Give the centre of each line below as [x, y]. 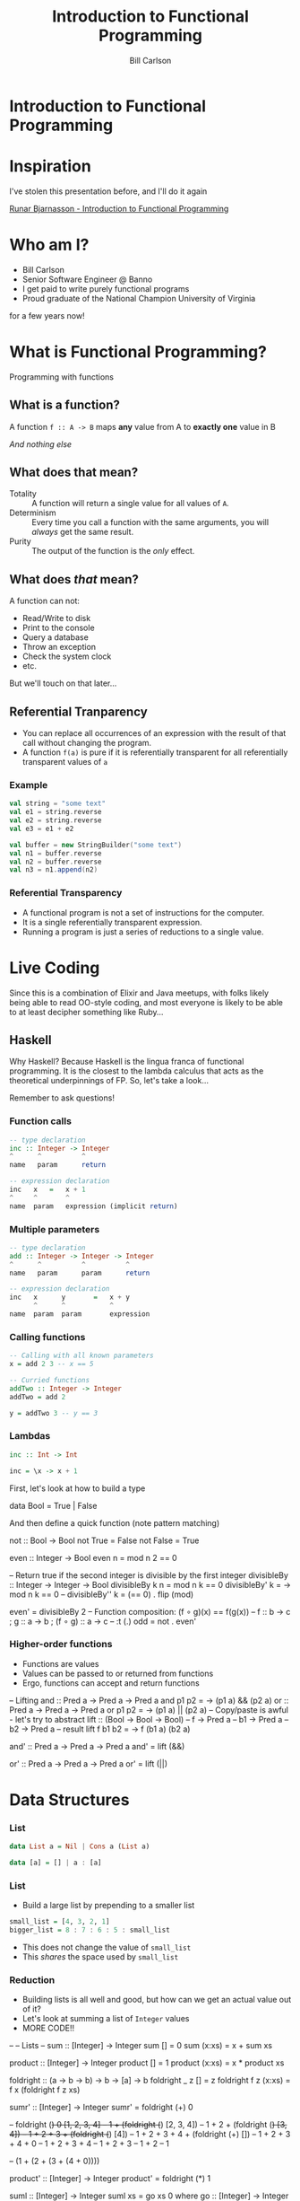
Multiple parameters [55, 1229]
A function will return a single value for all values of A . [131, 504]
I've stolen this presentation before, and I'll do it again [108, 191]
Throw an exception [59, 647]
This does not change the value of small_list [107, 1947]
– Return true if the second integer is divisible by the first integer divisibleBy [149, 1575]
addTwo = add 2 [38, 1397]
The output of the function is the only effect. [113, 551]
